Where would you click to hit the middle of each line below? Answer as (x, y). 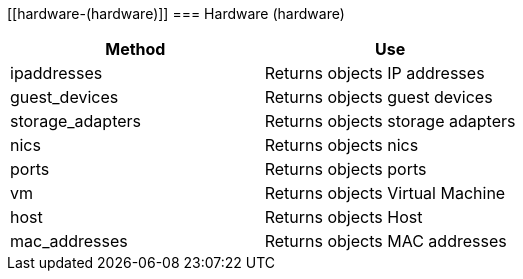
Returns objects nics (341, 145)
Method (135, 49)
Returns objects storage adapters (390, 121)
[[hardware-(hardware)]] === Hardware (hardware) (176, 13)
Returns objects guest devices (378, 97)
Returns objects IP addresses (374, 73)
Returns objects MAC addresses (385, 241)
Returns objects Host (343, 217)
